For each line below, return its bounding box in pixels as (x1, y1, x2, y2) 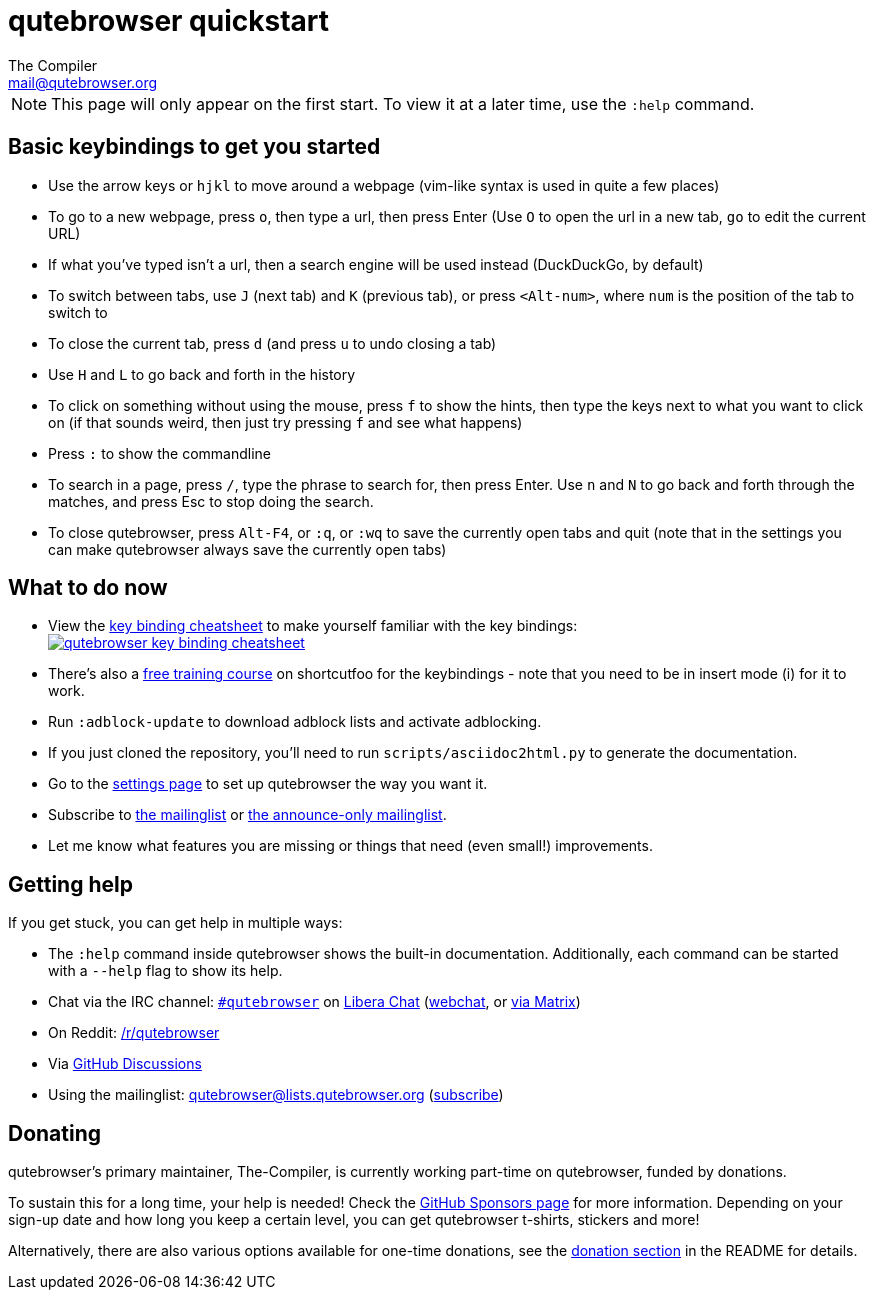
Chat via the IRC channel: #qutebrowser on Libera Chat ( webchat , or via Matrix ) (48, 993, 581, 1011)
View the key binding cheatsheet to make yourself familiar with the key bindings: (48, 617, 578, 635)
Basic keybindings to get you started (8, 134, 381, 160)
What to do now (8, 575, 168, 601)
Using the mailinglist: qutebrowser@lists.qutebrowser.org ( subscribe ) (48, 1086, 504, 1104)
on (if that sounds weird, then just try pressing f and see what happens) (48, 413, 523, 431)
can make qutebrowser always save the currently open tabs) (48, 540, 447, 558)
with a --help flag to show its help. (48, 962, 283, 980)
